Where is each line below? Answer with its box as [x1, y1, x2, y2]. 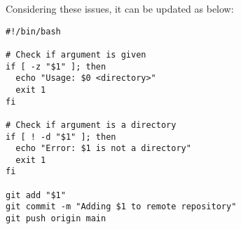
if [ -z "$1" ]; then [6, 61, 106, 72]
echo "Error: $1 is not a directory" [15, 143, 191, 154]
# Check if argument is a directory [6, 119, 177, 130]
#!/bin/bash [6, 26, 61, 37]
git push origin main [6, 214, 106, 224]
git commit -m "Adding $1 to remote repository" [6, 202, 237, 212]
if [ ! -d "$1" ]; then [6, 131, 116, 142]
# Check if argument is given [6, 49, 146, 60]
